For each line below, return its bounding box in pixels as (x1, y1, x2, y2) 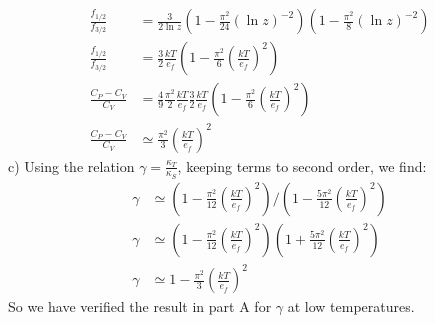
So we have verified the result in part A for (8, 296, 272, 317)
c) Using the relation (8, 155, 135, 176)
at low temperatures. (287, 296, 415, 317)
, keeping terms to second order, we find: (177, 155, 427, 176)
